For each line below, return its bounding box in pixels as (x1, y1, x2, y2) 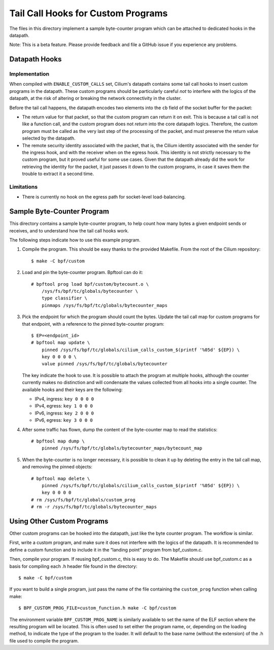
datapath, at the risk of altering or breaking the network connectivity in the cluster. (9, 95, 182, 101)
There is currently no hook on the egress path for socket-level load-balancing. (22, 194, 186, 200)
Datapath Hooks (9, 55, 62, 63)
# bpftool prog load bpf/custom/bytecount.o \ (31, 281, 149, 287)
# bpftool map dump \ (31, 438, 85, 444)
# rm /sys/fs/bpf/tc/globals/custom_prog (31, 497, 135, 502)
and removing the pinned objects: (22, 464, 92, 470)
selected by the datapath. (22, 135, 76, 142)
